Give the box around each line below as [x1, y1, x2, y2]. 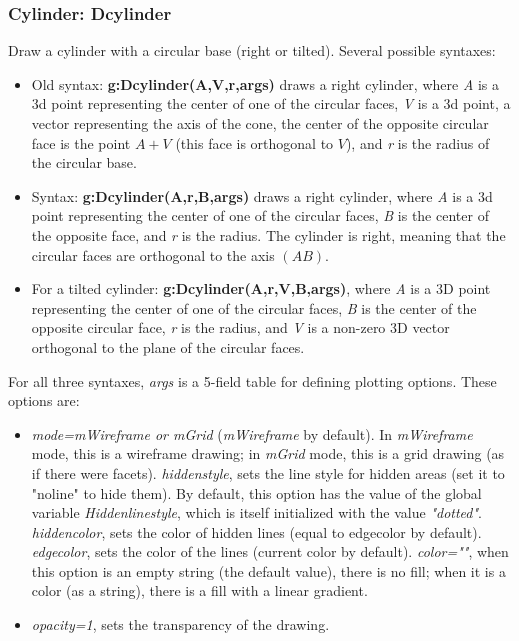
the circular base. [31, 152, 137, 173]
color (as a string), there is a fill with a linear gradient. [31, 580, 368, 601]
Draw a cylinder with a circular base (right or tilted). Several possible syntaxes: [8, 40, 496, 61]
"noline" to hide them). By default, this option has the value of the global [31, 482, 482, 503]
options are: [8, 390, 80, 411]
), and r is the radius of [345, 132, 490, 153]
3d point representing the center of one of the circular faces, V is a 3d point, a [31, 93, 511, 114]
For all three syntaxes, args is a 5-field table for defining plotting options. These [8, 370, 497, 391]
